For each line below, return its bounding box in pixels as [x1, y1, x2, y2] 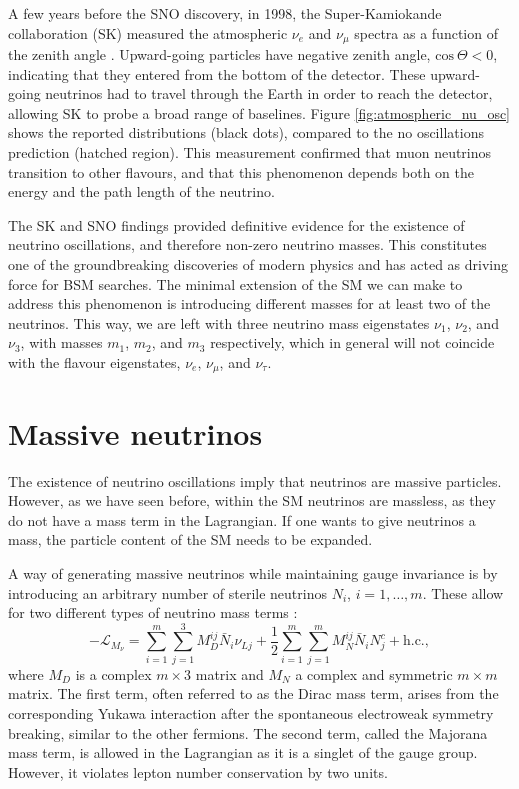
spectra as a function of [354, 22, 498, 43]
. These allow [422, 582, 504, 603]
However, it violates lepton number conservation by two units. [8, 761, 388, 782]
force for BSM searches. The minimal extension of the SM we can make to [8, 273, 463, 294]
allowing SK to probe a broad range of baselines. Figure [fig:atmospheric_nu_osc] [8, 102, 511, 123]
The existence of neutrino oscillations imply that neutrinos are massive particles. [8, 470, 502, 491]
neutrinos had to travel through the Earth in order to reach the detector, [45, 83, 493, 104]
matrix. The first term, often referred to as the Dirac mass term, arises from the [8, 683, 499, 704]
